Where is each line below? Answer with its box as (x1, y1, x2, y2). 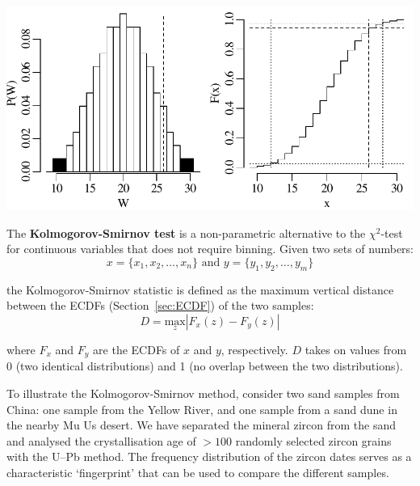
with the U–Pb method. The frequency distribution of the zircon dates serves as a (6, 448, 412, 465)
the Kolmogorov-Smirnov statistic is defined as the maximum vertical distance (6, 281, 394, 298)
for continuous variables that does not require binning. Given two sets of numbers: (6, 240, 414, 257)
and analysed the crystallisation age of (6, 432, 196, 449)
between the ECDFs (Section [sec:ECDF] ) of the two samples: (6, 297, 314, 314)
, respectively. (220, 340, 288, 357)
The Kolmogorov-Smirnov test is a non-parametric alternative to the (6, 224, 366, 241)
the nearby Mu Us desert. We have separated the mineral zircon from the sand (6, 416, 396, 433)
